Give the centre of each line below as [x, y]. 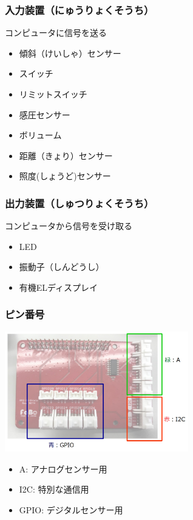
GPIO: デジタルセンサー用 [71, 509]
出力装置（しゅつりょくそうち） [80, 203]
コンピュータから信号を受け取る [69, 226]
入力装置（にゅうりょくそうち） [80, 9]
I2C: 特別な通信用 [54, 489]
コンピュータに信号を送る [56, 33]
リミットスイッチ [53, 94]
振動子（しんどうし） [62, 267]
